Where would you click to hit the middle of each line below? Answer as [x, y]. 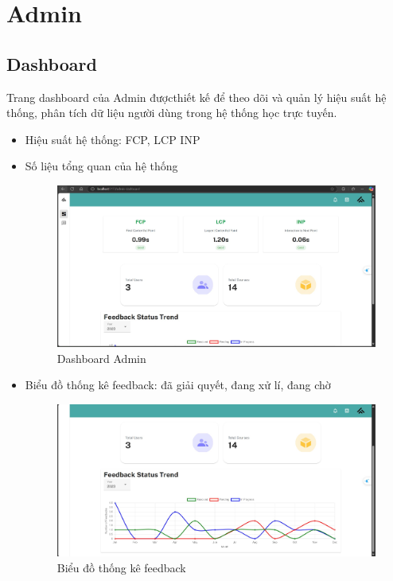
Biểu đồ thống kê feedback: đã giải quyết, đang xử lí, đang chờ [178, 385]
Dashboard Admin [101, 358]
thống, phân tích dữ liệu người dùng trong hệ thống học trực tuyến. [172, 113]
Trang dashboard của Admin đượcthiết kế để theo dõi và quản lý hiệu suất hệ [196, 97]
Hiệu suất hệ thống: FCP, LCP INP [113, 139]
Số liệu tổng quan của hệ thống [101, 166]
